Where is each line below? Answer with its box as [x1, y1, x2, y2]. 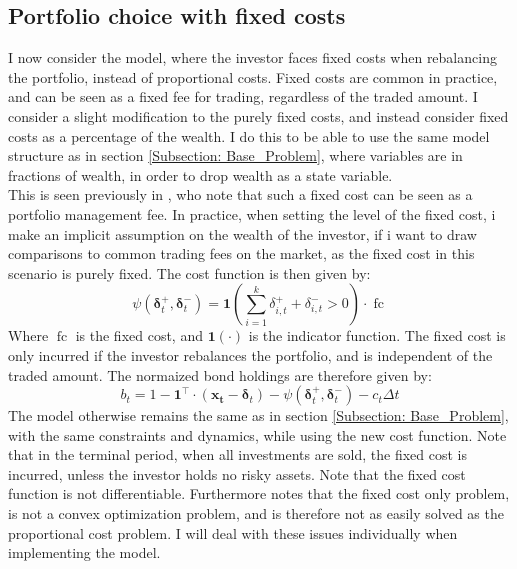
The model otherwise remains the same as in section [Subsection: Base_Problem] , [8, 405, 509, 426]
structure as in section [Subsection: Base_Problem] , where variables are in [8, 145, 463, 166]
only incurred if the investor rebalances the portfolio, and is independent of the [8, 344, 493, 365]
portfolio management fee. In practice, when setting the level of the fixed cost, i [8, 203, 496, 224]
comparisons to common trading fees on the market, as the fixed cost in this [8, 243, 475, 264]
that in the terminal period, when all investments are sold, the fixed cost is [8, 444, 467, 465]
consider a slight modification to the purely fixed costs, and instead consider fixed [8, 105, 509, 126]
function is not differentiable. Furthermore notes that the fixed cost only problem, [8, 483, 510, 504]
